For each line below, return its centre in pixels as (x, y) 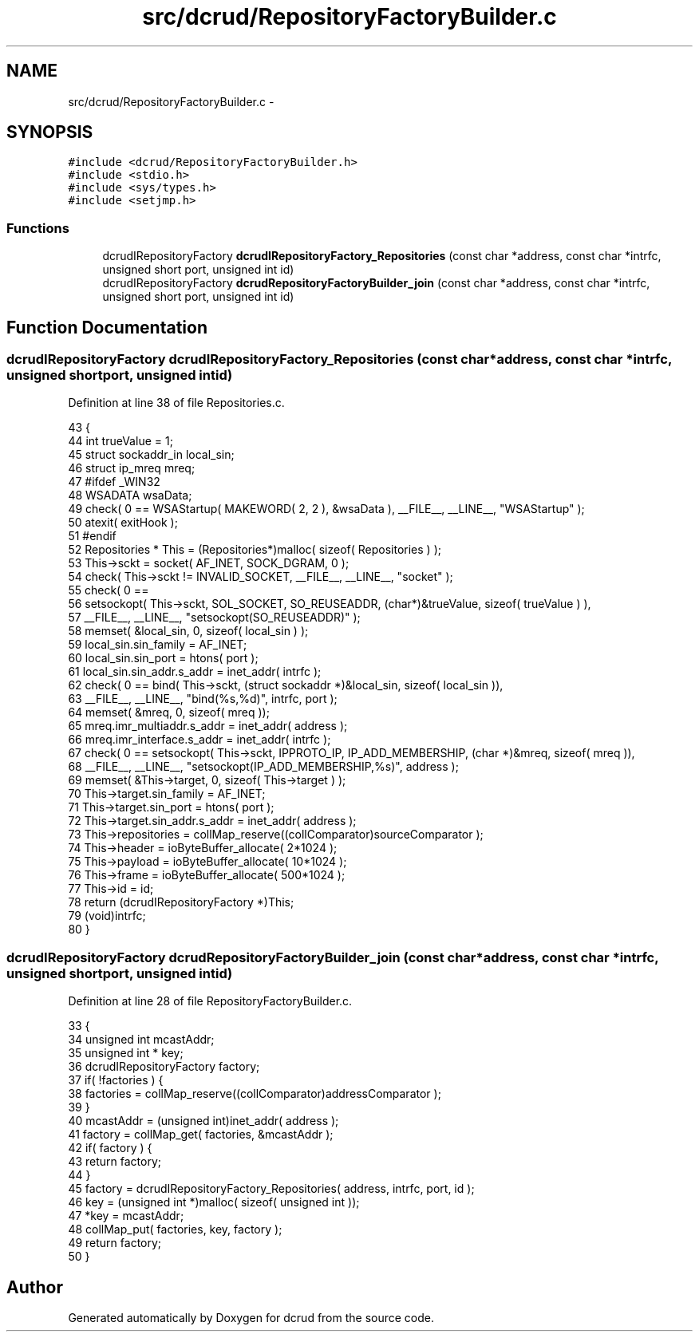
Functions (38, 228)
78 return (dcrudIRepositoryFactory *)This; (181, 902)
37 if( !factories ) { (116, 1080)
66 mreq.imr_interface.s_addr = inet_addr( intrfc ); (199, 740)
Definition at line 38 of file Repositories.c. (176, 403)
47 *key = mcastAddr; (126, 1216)
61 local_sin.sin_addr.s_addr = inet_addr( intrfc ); (195, 672)
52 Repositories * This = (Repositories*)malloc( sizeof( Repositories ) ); (255, 550)
